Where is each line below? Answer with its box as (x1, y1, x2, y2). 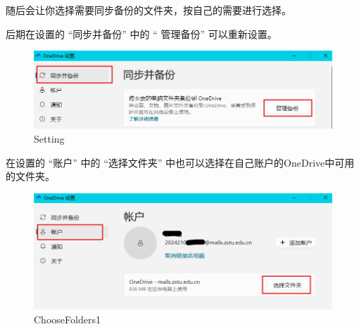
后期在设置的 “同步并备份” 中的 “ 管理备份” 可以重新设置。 (6, 26, 277, 41)
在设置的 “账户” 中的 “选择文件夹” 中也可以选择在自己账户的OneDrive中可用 (6, 155, 355, 169)
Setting (34, 131, 65, 146)
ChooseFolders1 (34, 311, 101, 326)
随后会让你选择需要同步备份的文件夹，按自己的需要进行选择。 (6, 3, 291, 17)
